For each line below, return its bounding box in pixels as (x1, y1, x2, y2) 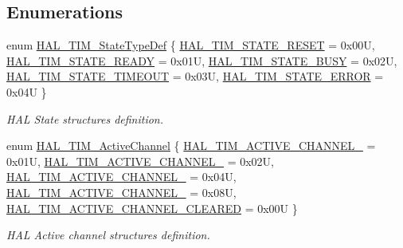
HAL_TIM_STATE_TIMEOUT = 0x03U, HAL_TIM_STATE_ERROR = (6, 68, 384, 85)
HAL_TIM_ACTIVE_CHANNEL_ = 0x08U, (6, 183, 237, 200)
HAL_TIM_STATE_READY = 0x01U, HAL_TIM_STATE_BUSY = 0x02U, (6, 52, 397, 69)
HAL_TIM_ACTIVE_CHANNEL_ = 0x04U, (6, 168, 237, 185)
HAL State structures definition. (6, 110, 164, 127)
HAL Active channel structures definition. (6, 226, 210, 243)
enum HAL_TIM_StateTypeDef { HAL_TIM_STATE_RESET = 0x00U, (6, 37, 375, 53)
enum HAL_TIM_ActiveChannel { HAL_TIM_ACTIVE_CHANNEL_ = (6, 137, 376, 154)
